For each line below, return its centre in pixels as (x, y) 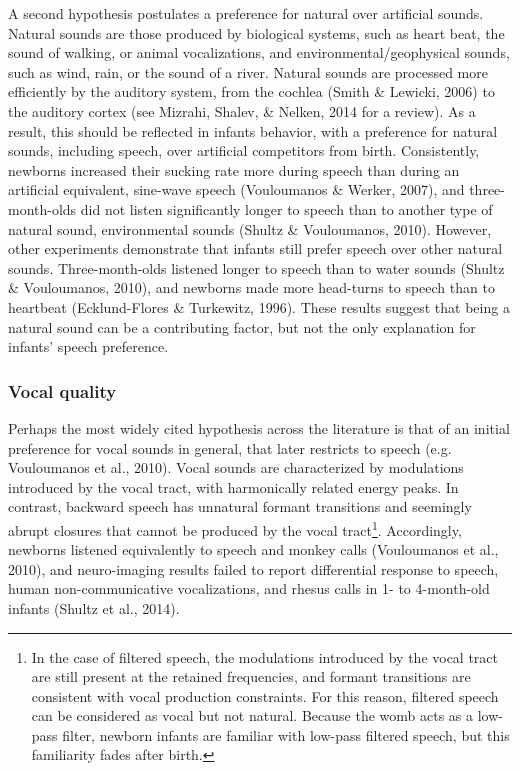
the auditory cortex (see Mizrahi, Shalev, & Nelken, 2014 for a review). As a (242, 110)
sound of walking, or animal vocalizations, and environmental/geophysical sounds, (259, 52)
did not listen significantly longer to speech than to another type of (286, 208)
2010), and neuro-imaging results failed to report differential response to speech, (253, 568)
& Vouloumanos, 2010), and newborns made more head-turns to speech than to (251, 287)
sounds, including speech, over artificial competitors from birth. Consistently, (244, 150)
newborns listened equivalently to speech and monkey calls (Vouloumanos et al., (253, 549)
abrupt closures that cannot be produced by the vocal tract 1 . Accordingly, (235, 528)
